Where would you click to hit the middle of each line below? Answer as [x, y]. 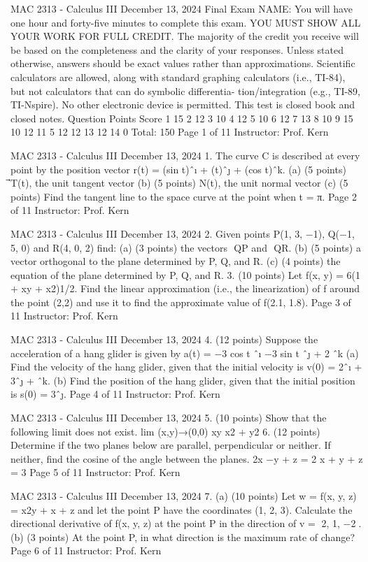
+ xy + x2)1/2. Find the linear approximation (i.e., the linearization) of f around [185, 288]
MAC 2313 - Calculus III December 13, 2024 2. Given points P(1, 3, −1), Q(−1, [183, 233]
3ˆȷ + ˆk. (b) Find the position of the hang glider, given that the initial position [183, 380]
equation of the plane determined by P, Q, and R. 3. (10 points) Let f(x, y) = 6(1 [186, 274]
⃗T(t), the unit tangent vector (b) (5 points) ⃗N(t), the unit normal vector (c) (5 [179, 183]
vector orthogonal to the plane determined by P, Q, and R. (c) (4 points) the [176, 261]
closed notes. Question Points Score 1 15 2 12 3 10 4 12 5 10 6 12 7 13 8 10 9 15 [182, 118]
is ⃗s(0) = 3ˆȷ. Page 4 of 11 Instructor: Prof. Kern [115, 394]
